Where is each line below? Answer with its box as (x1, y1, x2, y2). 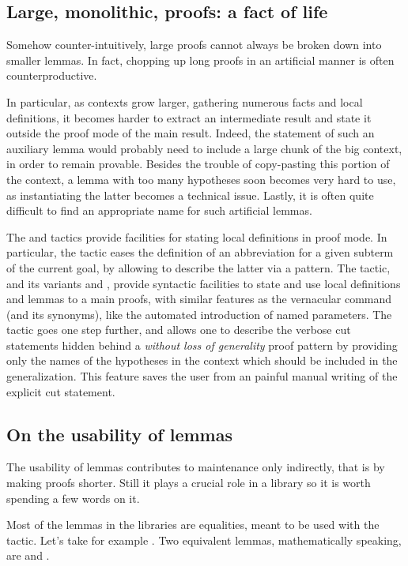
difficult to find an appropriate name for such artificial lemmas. (6, 202, 312, 219)
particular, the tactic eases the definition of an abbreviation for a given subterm (6, 244, 394, 261)
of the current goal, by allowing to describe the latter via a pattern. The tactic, (6, 259, 391, 276)
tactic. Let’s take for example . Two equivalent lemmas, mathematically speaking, (6, 531, 402, 548)
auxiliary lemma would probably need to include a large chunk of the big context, (6, 140, 402, 156)
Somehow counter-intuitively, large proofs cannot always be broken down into (6, 36, 382, 53)
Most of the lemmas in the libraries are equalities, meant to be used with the (6, 516, 380, 533)
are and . (6, 547, 50, 564)
